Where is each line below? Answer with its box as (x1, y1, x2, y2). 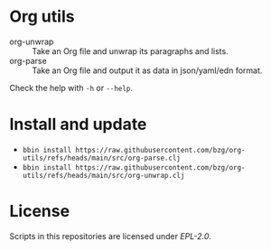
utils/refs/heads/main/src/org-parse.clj (22, 153, 181, 162)
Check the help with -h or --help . (9, 82, 134, 93)
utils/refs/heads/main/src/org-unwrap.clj (22, 171, 185, 180)
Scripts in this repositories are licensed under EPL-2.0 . (9, 230, 212, 241)
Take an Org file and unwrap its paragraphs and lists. (32, 45, 229, 56)
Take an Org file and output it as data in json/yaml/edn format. (32, 65, 263, 76)
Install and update (9, 115, 147, 134)
